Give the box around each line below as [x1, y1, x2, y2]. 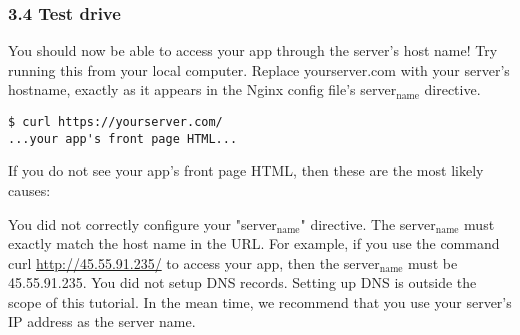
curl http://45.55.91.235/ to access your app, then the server [8, 252, 380, 273]
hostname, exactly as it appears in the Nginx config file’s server [8, 79, 397, 100]
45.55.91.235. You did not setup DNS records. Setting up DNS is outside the [8, 272, 477, 293]
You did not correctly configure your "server [8, 213, 277, 234]
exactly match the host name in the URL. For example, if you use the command [8, 233, 500, 254]
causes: [8, 179, 51, 200]
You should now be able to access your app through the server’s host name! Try [8, 40, 498, 61]
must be [408, 252, 458, 273]
